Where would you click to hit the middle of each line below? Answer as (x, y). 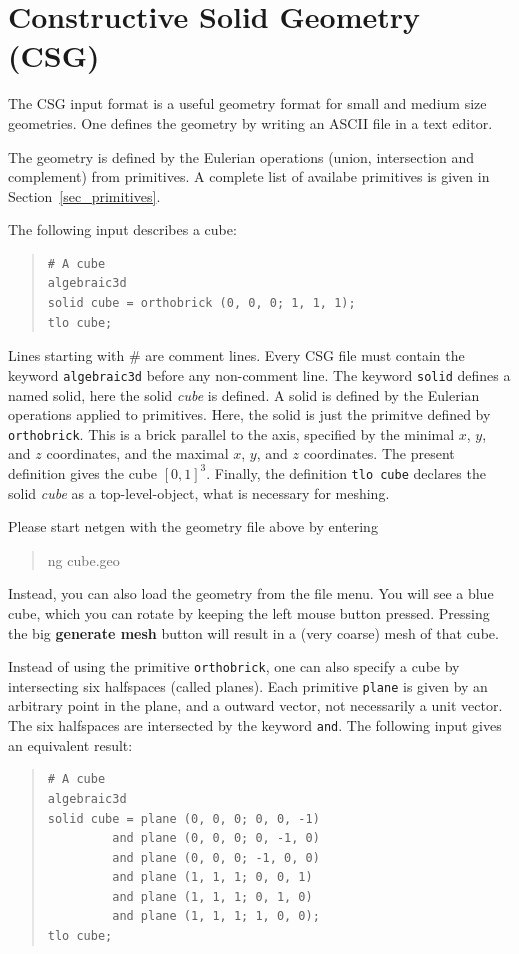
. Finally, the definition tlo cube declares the (346, 472)
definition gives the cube (83, 472)
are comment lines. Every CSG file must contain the (305, 355)
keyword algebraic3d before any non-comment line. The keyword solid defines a (259, 374)
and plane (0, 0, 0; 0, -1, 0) (216, 838)
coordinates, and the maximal (137, 453)
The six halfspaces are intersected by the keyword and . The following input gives (255, 725)
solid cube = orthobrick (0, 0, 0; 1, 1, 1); (201, 303)
